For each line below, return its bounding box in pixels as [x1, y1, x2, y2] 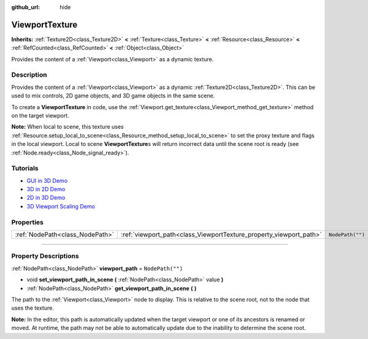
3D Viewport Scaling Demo [26, 202, 95, 210]
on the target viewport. [11, 112, 70, 119]
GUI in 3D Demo [26, 177, 67, 184]
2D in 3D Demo [26, 194, 66, 202]
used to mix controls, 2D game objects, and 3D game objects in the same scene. [11, 92, 215, 99]
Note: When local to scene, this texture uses [11, 123, 124, 131]
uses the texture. [11, 304, 55, 312]
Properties [11, 218, 44, 226]
